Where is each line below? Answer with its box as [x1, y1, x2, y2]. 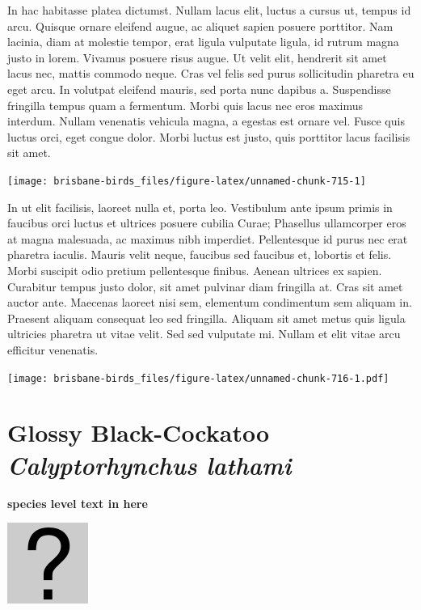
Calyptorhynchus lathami [7, 447, 292, 481]
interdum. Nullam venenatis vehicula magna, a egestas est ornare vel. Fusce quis [7, 112, 405, 129]
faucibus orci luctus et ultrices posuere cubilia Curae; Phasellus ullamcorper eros [7, 214, 406, 231]
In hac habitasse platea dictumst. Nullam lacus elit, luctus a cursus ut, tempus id [7, 2, 411, 18]
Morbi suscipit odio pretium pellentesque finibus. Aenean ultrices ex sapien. [7, 261, 382, 278]
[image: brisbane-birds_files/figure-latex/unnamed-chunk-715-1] [7, 175, 366, 187]
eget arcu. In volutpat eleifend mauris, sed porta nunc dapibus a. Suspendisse [7, 80, 391, 97]
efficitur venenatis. [7, 341, 99, 358]
